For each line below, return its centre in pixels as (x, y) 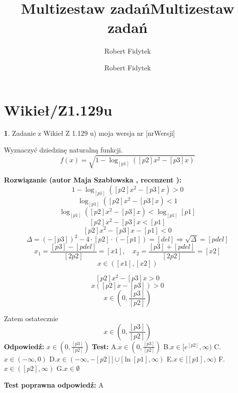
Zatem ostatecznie (31, 318)
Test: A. (105, 346)
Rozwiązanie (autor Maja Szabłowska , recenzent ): (93, 180)
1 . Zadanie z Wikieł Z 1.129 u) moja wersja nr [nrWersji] (90, 133)
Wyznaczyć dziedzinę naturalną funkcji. (63, 150)
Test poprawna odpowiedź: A (54, 384)
